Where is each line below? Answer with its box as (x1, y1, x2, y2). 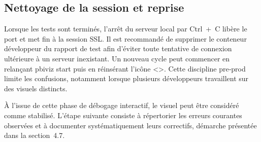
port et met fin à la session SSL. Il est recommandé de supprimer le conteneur (4, 33, 247, 44)
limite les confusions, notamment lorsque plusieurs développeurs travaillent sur (4, 73, 249, 84)
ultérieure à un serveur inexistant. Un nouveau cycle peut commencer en (4, 53, 230, 63)
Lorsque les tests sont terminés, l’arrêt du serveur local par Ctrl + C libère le (4, 23, 247, 34)
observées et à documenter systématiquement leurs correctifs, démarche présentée (4, 120, 257, 130)
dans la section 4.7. (4, 130, 65, 140)
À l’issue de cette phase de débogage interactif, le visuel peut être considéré (4, 100, 239, 111)
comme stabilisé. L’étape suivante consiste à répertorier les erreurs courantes (4, 110, 242, 120)
